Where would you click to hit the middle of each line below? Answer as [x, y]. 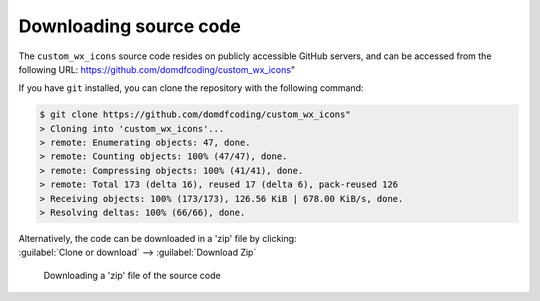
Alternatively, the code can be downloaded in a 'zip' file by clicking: [157, 239]
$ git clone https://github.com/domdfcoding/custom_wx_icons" [195, 114]
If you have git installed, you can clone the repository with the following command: [191, 88]
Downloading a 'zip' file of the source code [132, 275]
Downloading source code [130, 26]
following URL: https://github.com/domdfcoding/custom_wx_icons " [156, 69]
